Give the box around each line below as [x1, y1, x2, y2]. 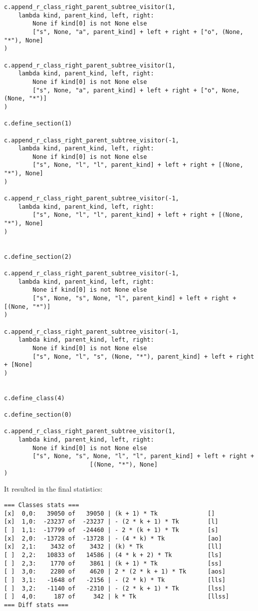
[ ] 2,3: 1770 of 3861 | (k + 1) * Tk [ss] [4, 560, 222, 567]
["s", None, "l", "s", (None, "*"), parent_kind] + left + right [32, 353, 255, 360]
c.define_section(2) [4, 253, 72, 260]
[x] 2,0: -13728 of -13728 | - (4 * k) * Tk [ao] [4, 535, 222, 542]
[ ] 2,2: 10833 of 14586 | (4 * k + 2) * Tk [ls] [4, 551, 222, 559]
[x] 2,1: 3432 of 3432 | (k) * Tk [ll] [4, 543, 222, 551]
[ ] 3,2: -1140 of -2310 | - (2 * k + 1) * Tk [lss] [4, 585, 226, 592]
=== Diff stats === [4, 601, 68, 609]
